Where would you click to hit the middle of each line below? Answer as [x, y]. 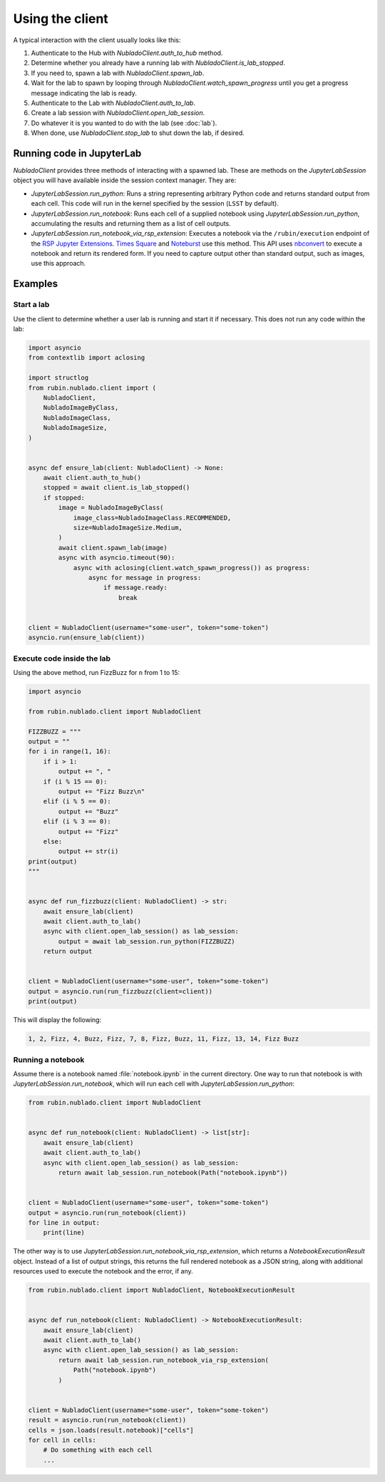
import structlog [58, 378]
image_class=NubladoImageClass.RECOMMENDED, [152, 517]
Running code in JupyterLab [77, 153]
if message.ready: [135, 588]
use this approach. [58, 264]
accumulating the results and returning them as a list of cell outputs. [131, 223]
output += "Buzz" [88, 811]
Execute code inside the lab [62, 659]
